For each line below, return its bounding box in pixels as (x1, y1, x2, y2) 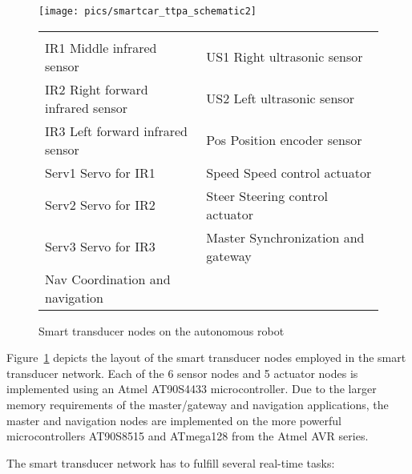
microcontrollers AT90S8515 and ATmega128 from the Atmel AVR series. (6, 428, 369, 444)
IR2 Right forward (45, 79, 148, 98)
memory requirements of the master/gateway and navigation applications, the (6, 396, 389, 413)
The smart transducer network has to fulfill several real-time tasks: (6, 454, 335, 471)
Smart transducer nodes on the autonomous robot (38, 322, 285, 339)
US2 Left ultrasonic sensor (206, 89, 354, 108)
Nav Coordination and (45, 269, 171, 288)
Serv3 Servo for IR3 (45, 237, 156, 256)
